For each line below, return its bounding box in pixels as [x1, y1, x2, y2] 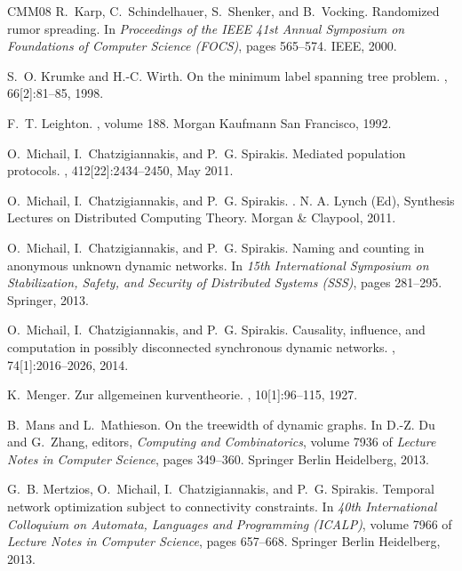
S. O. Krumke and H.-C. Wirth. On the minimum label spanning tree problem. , [7, 66, 448, 84]
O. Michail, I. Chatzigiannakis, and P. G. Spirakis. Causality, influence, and [7, 320, 426, 339]
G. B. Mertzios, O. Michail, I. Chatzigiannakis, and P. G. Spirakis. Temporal [7, 479, 434, 498]
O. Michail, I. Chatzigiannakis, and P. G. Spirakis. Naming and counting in [7, 237, 425, 256]
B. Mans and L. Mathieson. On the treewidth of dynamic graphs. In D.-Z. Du [7, 414, 435, 433]
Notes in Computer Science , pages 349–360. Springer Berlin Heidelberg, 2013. [7, 449, 430, 468]
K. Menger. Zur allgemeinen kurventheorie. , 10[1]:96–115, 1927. [7, 385, 358, 404]
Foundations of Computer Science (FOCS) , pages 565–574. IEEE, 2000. [7, 36, 397, 55]
